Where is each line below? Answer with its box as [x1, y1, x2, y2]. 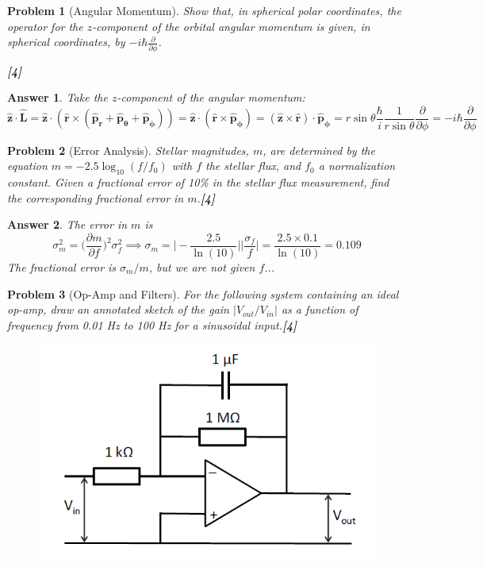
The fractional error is [7, 258, 117, 275]
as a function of [281, 301, 358, 318]
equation [7, 157, 48, 174]
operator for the [7, 17, 83, 34]
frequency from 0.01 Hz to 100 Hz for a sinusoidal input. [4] [7, 316, 297, 333]
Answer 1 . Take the [7, 89, 108, 106]
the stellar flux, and [205, 157, 301, 174]
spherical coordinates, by [7, 33, 125, 50]
